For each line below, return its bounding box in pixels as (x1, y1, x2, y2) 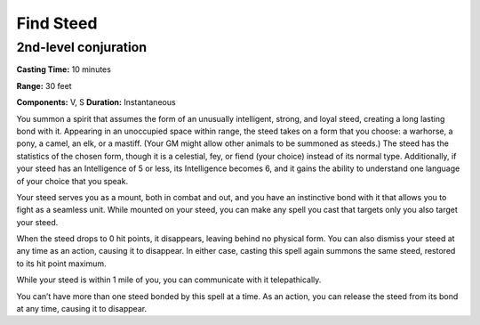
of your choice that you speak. (16, 175, 129, 186)
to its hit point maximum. (16, 258, 107, 269)
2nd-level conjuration (16, 39, 147, 55)
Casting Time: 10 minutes (16, 64, 111, 75)
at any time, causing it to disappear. (16, 304, 147, 314)
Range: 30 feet (16, 80, 72, 91)
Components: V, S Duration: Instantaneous (16, 97, 177, 108)
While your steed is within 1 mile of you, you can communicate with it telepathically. (16, 274, 322, 285)
